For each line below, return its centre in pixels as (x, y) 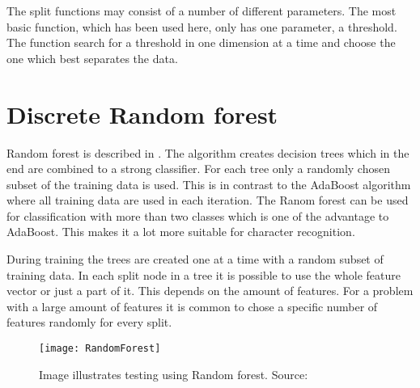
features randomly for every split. (89, 322)
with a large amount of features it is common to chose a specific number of (192, 306)
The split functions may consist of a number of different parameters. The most (202, 11)
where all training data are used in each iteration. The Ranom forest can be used (208, 200)
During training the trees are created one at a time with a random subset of (195, 259)
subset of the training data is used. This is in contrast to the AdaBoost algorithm (209, 184)
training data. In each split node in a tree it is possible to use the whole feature (204, 274)
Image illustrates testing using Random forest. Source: (174, 374)
